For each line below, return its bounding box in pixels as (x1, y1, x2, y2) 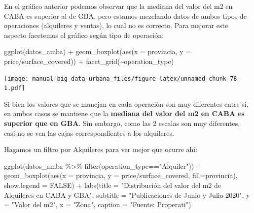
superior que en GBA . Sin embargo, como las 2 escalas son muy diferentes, (4, 118, 240, 128)
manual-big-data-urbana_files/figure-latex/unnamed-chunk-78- (32, 75, 241, 82)
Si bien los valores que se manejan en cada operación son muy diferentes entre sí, (4, 98, 249, 109)
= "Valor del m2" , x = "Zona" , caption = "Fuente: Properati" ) (4, 199, 191, 210)
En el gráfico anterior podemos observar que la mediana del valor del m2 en (4, 1, 233, 11)
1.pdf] (4, 85, 25, 92)
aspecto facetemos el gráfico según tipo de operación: (4, 30, 164, 40)
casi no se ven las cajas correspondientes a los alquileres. (4, 127, 174, 138)
